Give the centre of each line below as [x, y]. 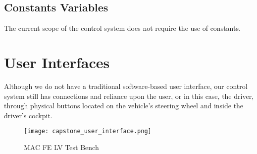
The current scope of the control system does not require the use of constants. [122, 28]
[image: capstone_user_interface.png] [88, 131]
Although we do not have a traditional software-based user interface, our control [126, 86]
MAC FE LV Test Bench [61, 147]
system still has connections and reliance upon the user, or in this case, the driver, [129, 96]
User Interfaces [57, 62]
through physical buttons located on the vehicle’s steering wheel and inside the [124, 106]
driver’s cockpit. [28, 115]
